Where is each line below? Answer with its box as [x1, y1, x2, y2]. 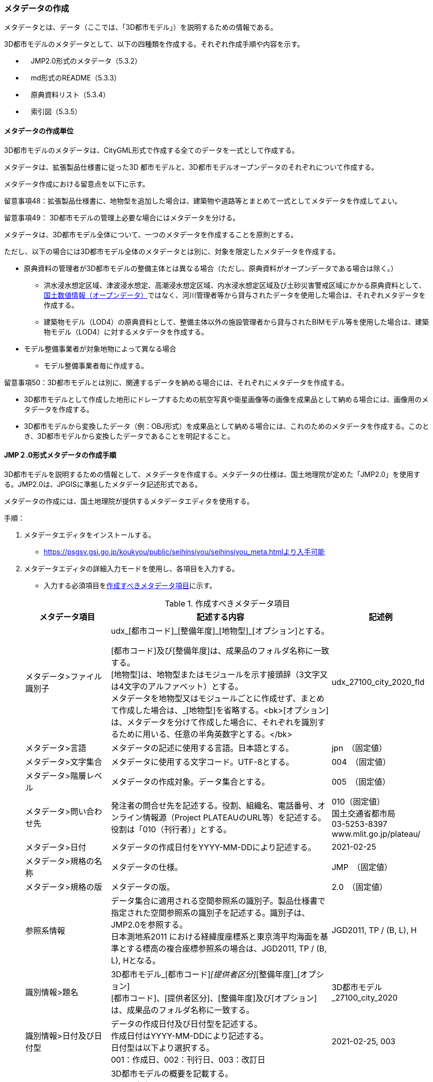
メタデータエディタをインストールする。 [24, 530, 155, 539]
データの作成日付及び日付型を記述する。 [111, 1018, 262, 1029]
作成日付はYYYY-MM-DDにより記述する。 [111, 1030, 269, 1041]
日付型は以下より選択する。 [111, 1042, 215, 1053]
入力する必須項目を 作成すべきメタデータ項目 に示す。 [44, 581, 216, 590]
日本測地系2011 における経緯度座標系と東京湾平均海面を [111, 931, 320, 942]
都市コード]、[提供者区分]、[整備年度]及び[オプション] [114, 993, 317, 1003]
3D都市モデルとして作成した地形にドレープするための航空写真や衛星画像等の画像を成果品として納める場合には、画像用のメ [24, 395, 429, 404]
